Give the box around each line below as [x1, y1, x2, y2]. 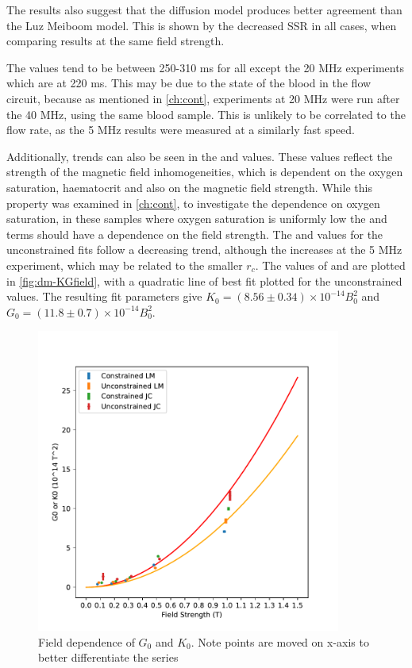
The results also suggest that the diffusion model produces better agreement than [6, 2, 402, 17]
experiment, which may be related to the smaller [6, 256, 243, 273]
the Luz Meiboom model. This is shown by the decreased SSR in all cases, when [6, 17, 397, 33]
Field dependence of [38, 633, 135, 650]
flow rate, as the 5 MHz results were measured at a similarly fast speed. [6, 121, 355, 138]
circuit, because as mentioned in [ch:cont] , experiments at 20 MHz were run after [6, 90, 400, 106]
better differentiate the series [38, 649, 179, 666]
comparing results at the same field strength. [6, 33, 225, 49]
